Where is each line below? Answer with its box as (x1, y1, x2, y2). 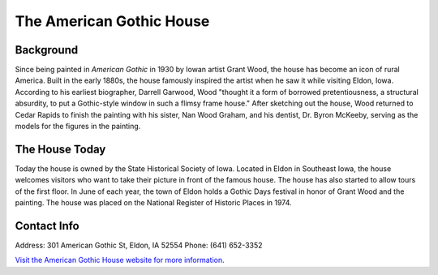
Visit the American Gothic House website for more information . (15, 256, 225, 265)
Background (15, 43, 79, 57)
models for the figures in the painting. (15, 122, 141, 131)
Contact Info (15, 219, 80, 233)
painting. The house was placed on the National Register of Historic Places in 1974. (15, 198, 292, 208)
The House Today (15, 142, 106, 156)
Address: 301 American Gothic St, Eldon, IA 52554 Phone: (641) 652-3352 (15, 240, 263, 250)
